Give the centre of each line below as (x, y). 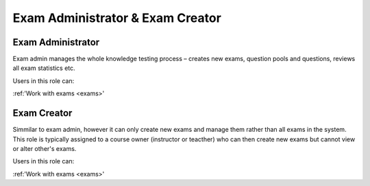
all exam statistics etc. (44, 68)
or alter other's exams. (45, 148)
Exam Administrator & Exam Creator (117, 18)
